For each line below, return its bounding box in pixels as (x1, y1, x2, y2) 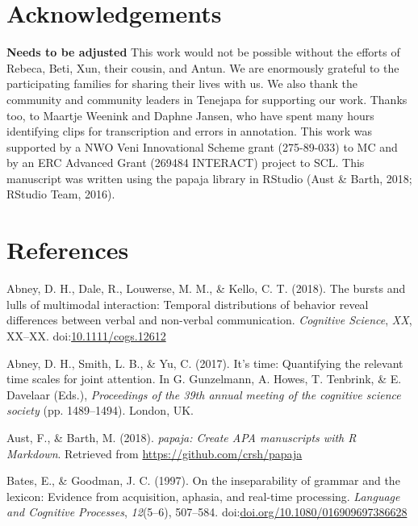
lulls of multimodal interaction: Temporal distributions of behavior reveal (6, 295, 369, 312)
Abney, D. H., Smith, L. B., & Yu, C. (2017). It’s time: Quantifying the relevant (6, 354, 403, 371)
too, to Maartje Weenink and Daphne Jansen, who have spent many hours (6, 106, 374, 123)
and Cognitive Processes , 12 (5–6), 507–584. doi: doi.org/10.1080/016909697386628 (6, 503, 408, 520)
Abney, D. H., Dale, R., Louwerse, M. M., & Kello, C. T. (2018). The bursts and (6, 280, 406, 297)
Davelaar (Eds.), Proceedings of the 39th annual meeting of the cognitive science (6, 386, 401, 403)
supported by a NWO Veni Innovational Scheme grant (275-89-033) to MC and (6, 138, 398, 155)
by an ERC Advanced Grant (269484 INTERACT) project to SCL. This (6, 154, 365, 171)
